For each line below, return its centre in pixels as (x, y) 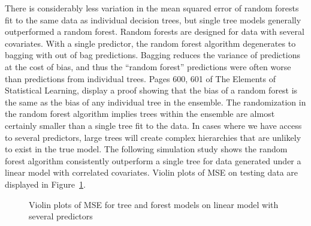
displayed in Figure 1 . (45, 184)
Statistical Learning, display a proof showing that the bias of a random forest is (151, 90)
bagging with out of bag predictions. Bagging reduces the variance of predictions (153, 55)
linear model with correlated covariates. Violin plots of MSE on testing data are (152, 172)
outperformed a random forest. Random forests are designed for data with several (155, 31)
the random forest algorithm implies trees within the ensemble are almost (140, 114)
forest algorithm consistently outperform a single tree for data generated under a (153, 160)
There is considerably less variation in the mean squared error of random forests (152, 8)
